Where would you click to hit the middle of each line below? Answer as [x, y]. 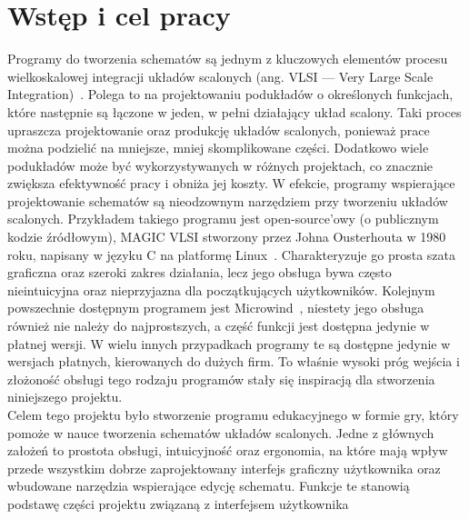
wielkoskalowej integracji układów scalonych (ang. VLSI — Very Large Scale [220, 76]
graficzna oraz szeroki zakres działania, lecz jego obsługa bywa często [200, 272]
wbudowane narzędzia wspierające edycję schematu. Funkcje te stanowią [209, 486]
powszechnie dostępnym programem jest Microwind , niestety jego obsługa [216, 308]
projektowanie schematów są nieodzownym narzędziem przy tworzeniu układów [228, 200]
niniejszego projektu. [65, 397]
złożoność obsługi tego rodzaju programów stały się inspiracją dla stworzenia [221, 379]
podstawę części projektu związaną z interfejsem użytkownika [178, 503]
